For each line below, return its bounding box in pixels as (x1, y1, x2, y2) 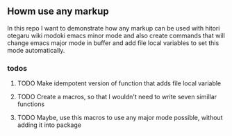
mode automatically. (7, 46, 65, 54)
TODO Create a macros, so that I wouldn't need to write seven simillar (17, 93, 217, 101)
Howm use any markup (7, 6, 109, 17)
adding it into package (17, 121, 82, 129)
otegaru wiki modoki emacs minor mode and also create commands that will (7, 31, 226, 40)
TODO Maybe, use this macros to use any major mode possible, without (17, 114, 223, 122)
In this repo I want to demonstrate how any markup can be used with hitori (7, 24, 220, 32)
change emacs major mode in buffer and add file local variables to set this (7, 38, 219, 47)
